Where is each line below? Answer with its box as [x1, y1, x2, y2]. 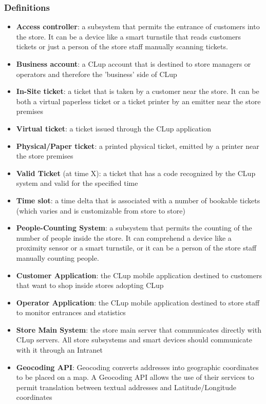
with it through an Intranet [16, 344, 103, 355]
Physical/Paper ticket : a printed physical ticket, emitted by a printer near [16, 140, 259, 151]
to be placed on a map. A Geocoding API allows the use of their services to [16, 372, 254, 382]
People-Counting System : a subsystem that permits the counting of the [16, 222, 252, 233]
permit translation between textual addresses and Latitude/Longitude [16, 381, 237, 392]
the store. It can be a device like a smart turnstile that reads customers [16, 31, 241, 42]
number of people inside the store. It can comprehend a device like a [16, 232, 232, 243]
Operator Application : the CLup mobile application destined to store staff [16, 297, 260, 307]
